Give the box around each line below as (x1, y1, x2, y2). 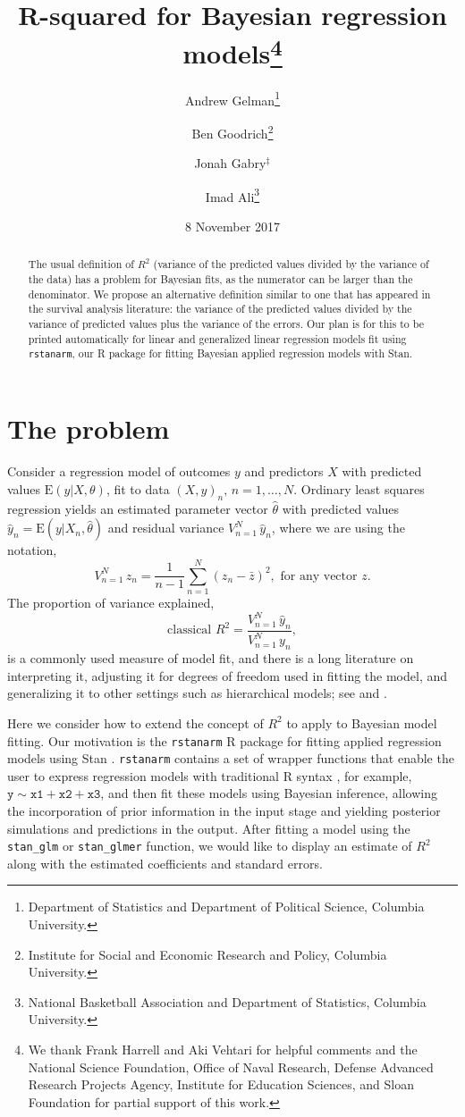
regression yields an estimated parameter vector (7, 499, 268, 517)
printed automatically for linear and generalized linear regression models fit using (28, 331, 407, 346)
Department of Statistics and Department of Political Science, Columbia (28, 897, 425, 916)
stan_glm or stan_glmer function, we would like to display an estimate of (7, 836, 412, 855)
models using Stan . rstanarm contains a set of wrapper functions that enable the (7, 749, 454, 768)
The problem (7, 410, 170, 447)
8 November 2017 (185, 216, 280, 235)
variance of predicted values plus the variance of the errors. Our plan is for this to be (28, 316, 424, 331)
